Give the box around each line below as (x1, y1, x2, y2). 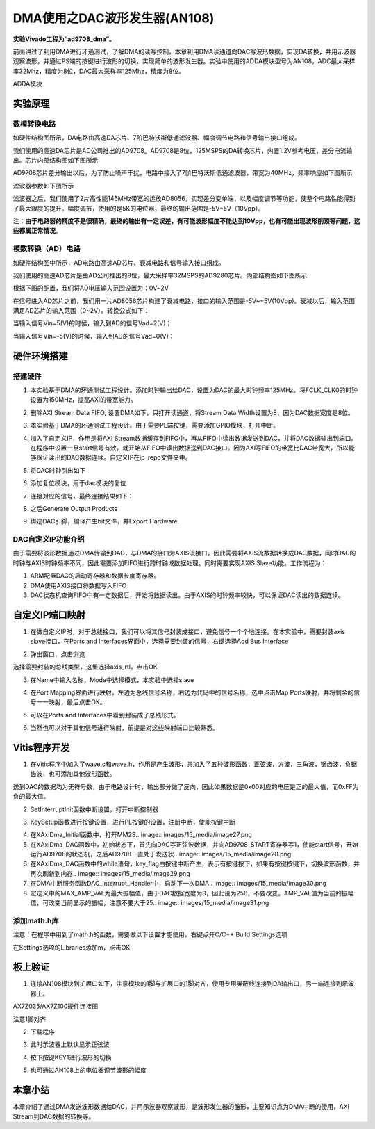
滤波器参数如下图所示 (12, 181, 74, 190)
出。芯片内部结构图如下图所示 (12, 156, 99, 165)
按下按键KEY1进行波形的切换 (30, 1053, 112, 1062)
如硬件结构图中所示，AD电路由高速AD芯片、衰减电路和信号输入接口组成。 (12, 258, 225, 267)
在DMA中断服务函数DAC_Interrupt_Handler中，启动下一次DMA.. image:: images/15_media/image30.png (30, 879, 326, 888)
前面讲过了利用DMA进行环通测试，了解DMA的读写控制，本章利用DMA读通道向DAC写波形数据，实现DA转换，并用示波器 (12, 47, 356, 56)
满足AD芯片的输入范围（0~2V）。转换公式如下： (12, 307, 150, 315)
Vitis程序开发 (12, 741, 70, 754)
